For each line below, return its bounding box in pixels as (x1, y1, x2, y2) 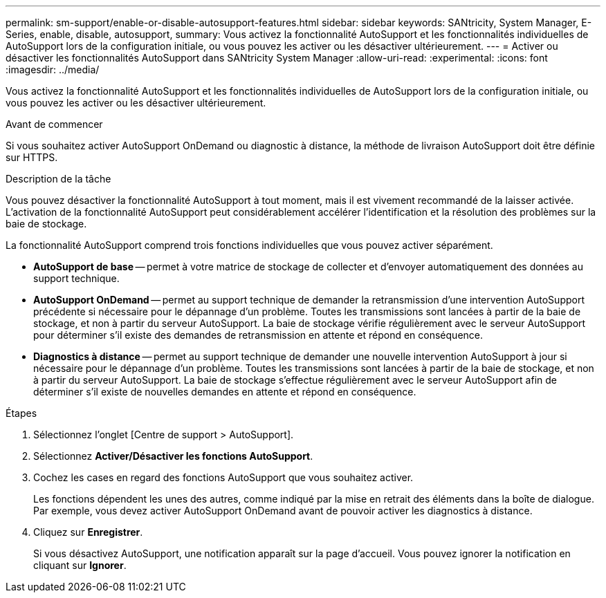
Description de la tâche (6, 173, 111, 185)
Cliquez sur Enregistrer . (33, 526, 143, 538)
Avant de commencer (6, 118, 103, 130)
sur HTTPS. (6, 151, 58, 163)
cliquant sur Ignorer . (33, 559, 127, 571)
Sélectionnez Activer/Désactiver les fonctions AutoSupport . (33, 450, 313, 462)
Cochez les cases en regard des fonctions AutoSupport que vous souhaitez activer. (33, 471, 414, 483)
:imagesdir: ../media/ (6, 64, 100, 75)
